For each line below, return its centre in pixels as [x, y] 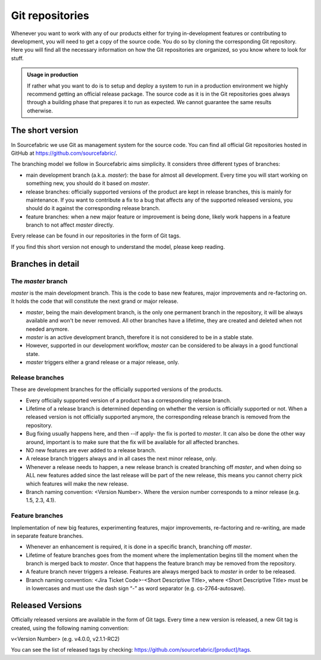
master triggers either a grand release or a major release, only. [103, 362]
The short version [45, 131]
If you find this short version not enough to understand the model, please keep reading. [118, 246]
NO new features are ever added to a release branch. [91, 451]
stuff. [17, 58]
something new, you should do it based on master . [88, 183]
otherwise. [40, 111]
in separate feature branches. [47, 536]
